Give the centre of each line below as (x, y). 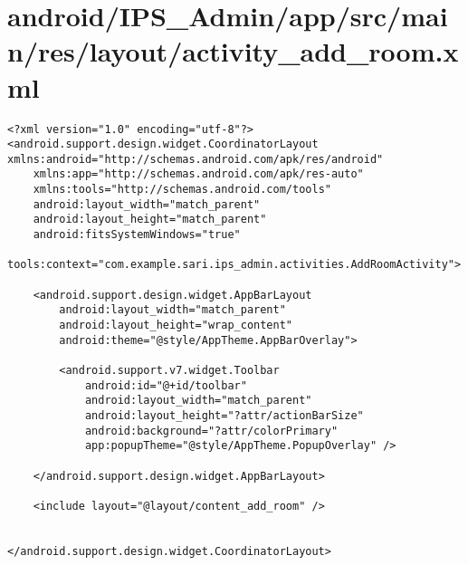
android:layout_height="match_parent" (150, 220)
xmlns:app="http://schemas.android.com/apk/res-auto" (198, 174)
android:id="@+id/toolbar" (166, 385)
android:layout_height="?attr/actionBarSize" (224, 415)
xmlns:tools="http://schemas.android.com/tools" (182, 190)
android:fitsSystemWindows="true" (137, 235)
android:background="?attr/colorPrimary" (211, 431)
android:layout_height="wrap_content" (176, 326)
